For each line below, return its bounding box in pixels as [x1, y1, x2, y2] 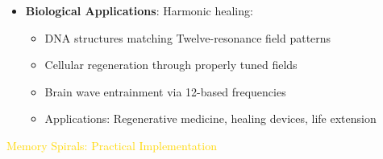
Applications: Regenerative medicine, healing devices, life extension [44, 110, 377, 127]
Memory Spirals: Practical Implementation [6, 137, 217, 153]
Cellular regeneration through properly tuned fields [44, 56, 298, 73]
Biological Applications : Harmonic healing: [25, 2, 253, 18]
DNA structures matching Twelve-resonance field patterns [44, 29, 331, 46]
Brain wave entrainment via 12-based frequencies [44, 83, 286, 100]
